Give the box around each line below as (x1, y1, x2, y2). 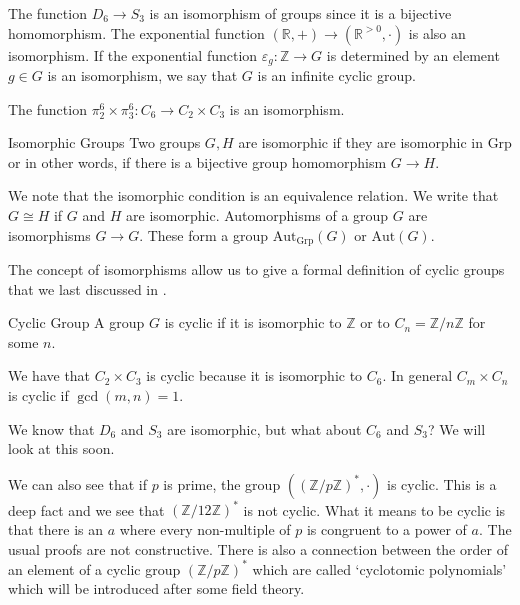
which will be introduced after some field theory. (8, 578, 305, 599)
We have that (8, 365, 91, 386)
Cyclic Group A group (8, 312, 145, 333)
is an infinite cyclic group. (257, 65, 416, 86)
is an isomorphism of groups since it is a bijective (149, 3, 452, 23)
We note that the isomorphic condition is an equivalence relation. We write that (8, 185, 499, 206)
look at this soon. (8, 438, 115, 459)
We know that (8, 418, 95, 439)
